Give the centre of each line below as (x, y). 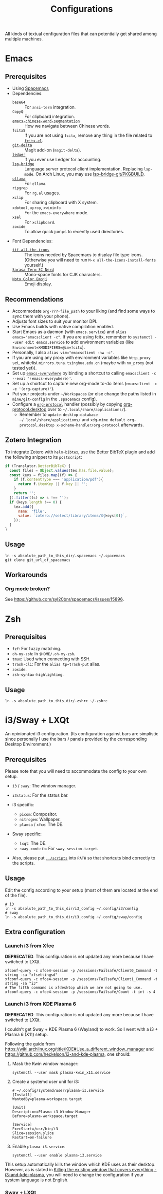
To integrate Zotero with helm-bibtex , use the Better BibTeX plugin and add (80, 452)
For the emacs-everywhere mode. (56, 213)
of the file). (16, 895)
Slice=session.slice (33, 1133)
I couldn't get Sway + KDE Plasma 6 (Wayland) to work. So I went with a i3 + (81, 1029)
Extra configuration (35, 932)
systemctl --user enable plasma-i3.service (57, 1155)
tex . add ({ (24, 507)
